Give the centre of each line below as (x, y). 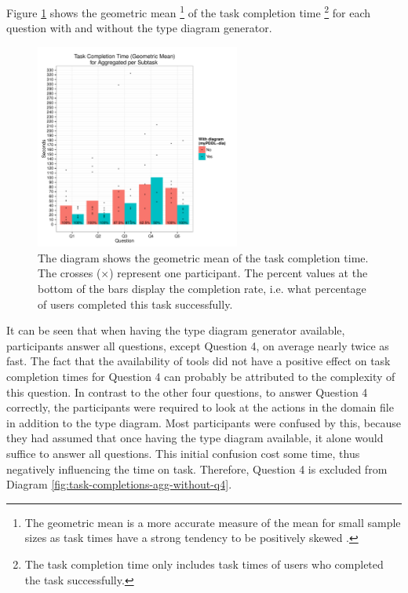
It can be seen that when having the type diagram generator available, (176, 330)
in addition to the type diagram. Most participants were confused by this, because (204, 422)
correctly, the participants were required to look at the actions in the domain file (200, 407)
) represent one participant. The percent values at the (239, 273)
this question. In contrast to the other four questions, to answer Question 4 (187, 392)
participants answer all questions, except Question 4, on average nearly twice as (198, 345)
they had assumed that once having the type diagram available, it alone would (195, 438)
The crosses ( (69, 273)
